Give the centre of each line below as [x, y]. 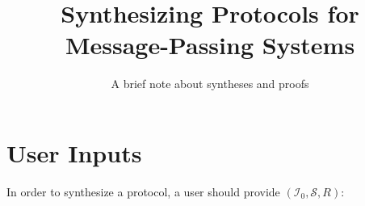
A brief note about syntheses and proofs [210, 84]
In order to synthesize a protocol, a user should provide [143, 191]
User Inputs [74, 152]
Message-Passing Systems [210, 45]
